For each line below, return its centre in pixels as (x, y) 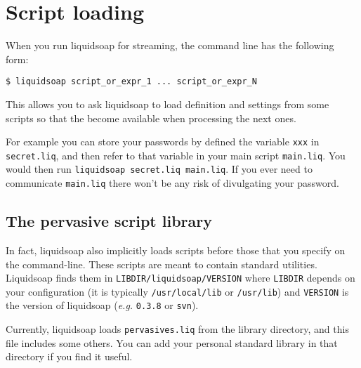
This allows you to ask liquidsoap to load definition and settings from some (168, 104)
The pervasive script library (109, 221)
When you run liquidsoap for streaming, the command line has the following (170, 45)
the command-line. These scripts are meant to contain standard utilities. (162, 264)
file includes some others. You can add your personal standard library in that (172, 342)
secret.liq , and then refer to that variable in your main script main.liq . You (176, 155)
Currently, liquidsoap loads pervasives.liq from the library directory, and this (177, 329)
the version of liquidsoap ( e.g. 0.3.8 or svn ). (102, 305)
